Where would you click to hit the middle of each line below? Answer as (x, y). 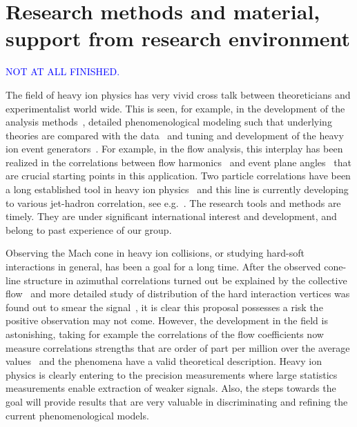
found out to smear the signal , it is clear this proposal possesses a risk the (164, 307)
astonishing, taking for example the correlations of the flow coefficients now (165, 334)
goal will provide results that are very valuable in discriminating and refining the (177, 401)
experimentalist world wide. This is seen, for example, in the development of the (175, 108)
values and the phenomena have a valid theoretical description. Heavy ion (164, 361)
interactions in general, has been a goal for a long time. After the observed (163, 267)
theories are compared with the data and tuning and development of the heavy (175, 135)
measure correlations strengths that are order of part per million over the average (178, 347)
